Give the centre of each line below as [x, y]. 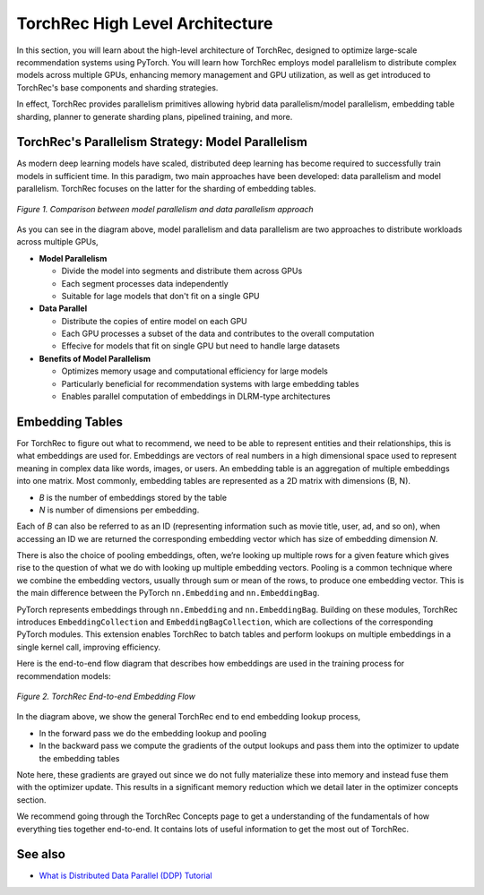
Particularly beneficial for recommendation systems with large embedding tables [210, 383]
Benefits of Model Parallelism [95, 358]
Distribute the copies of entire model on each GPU [155, 321]
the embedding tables [79, 758]
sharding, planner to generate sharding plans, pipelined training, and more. [155, 116]
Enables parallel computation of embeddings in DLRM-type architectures [196, 396]
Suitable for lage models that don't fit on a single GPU [160, 296]
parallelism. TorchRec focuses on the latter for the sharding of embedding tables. [166, 189]
